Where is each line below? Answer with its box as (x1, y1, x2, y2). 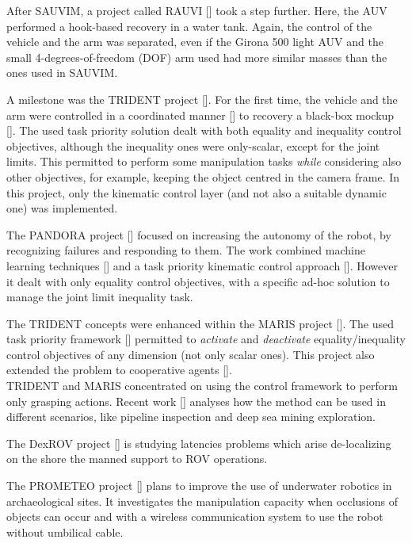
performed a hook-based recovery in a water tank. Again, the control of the (6, 17, 372, 34)
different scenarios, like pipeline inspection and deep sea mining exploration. (6, 408, 376, 425)
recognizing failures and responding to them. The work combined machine (6, 242, 365, 258)
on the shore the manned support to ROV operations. (6, 450, 268, 467)
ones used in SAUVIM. (6, 64, 118, 81)
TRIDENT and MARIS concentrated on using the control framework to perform (6, 377, 398, 394)
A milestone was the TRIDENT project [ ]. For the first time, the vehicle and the (6, 90, 398, 107)
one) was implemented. (6, 200, 118, 216)
